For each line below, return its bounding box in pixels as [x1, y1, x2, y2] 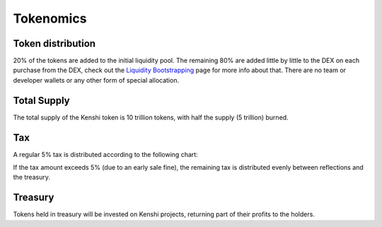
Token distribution [13, 37, 95, 50]
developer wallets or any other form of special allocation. [13, 76, 180, 84]
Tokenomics [13, 11, 87, 26]
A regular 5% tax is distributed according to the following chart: [13, 150, 198, 158]
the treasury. [13, 173, 51, 182]
